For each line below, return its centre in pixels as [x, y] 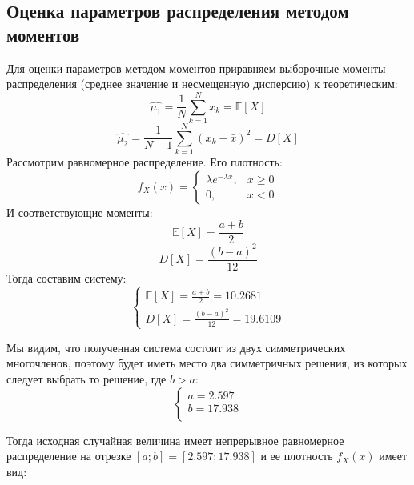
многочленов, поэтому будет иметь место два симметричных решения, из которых [207, 363]
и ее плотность [297, 456]
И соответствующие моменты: [80, 212]
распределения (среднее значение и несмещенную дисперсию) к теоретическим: [202, 84]
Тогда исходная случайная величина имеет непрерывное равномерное [175, 440]
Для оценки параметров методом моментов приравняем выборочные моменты [196, 68]
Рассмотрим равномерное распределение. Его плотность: [145, 162]
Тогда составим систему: [66, 277]
